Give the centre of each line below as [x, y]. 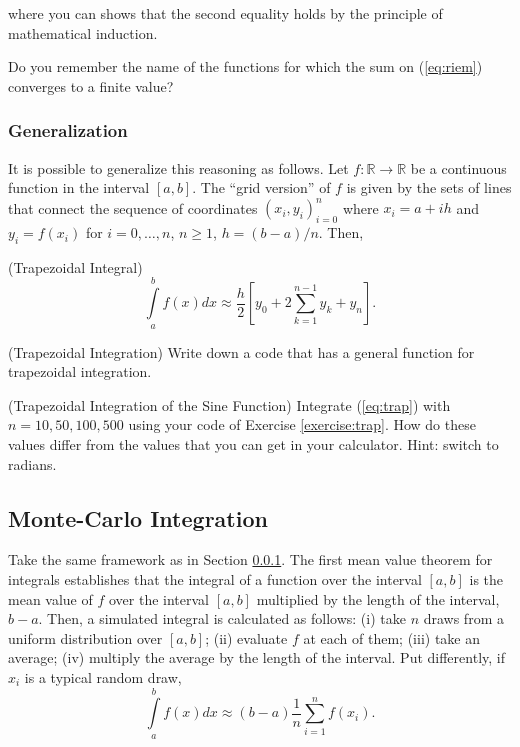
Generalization [68, 130]
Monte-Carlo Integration [138, 517]
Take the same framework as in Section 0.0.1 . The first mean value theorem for [250, 559]
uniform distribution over [85, 637]
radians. [32, 463]
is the [486, 579]
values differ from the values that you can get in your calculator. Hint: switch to [253, 444]
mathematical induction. [83, 32]
